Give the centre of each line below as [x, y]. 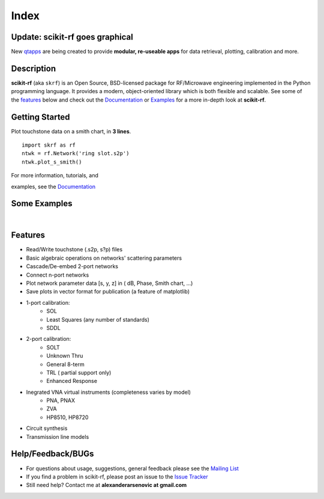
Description [34, 68]
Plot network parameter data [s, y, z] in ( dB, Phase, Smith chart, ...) [109, 283]
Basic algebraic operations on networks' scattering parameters [104, 258]
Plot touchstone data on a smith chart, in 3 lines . [71, 131]
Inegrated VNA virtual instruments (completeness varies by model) [109, 392]
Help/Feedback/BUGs [52, 454]
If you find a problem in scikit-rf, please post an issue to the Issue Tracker [117, 476]
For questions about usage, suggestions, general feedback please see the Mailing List [133, 468]
